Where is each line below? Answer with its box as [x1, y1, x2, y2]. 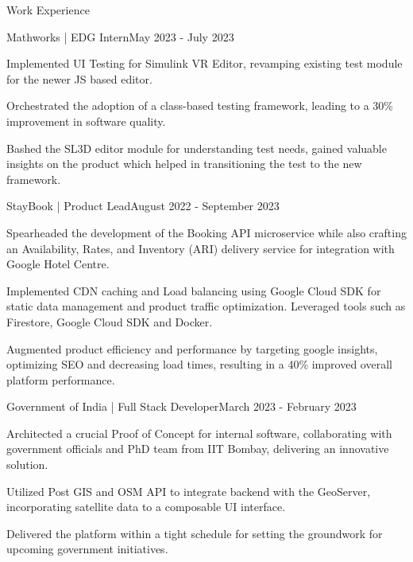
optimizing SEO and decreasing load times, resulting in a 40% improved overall [6, 356, 392, 373]
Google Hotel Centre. [6, 256, 110, 272]
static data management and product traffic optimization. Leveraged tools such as [6, 298, 406, 314]
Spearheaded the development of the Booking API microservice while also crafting [6, 224, 407, 240]
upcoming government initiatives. [6, 541, 168, 557]
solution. [6, 456, 48, 473]
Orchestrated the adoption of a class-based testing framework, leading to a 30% [6, 97, 394, 114]
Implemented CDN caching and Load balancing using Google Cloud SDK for [6, 282, 381, 299]
